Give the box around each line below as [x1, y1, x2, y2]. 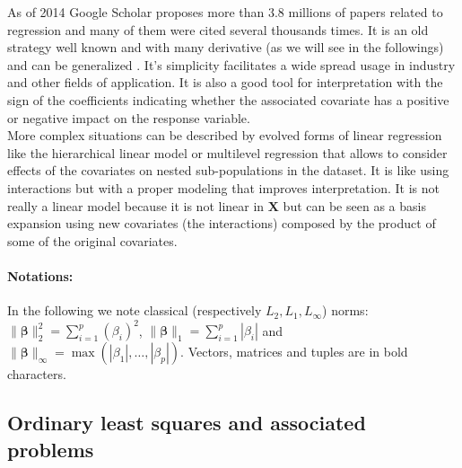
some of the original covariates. [7, 231, 178, 250]
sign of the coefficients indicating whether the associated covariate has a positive [7, 90, 449, 109]
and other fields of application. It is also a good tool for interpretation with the [7, 73, 443, 92]
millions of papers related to [288, 3, 443, 21]
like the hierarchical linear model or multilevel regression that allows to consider [7, 143, 448, 162]
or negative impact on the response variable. [7, 108, 250, 127]
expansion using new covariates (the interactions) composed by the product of [7, 214, 436, 233]
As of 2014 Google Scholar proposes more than [7, 3, 265, 21]
